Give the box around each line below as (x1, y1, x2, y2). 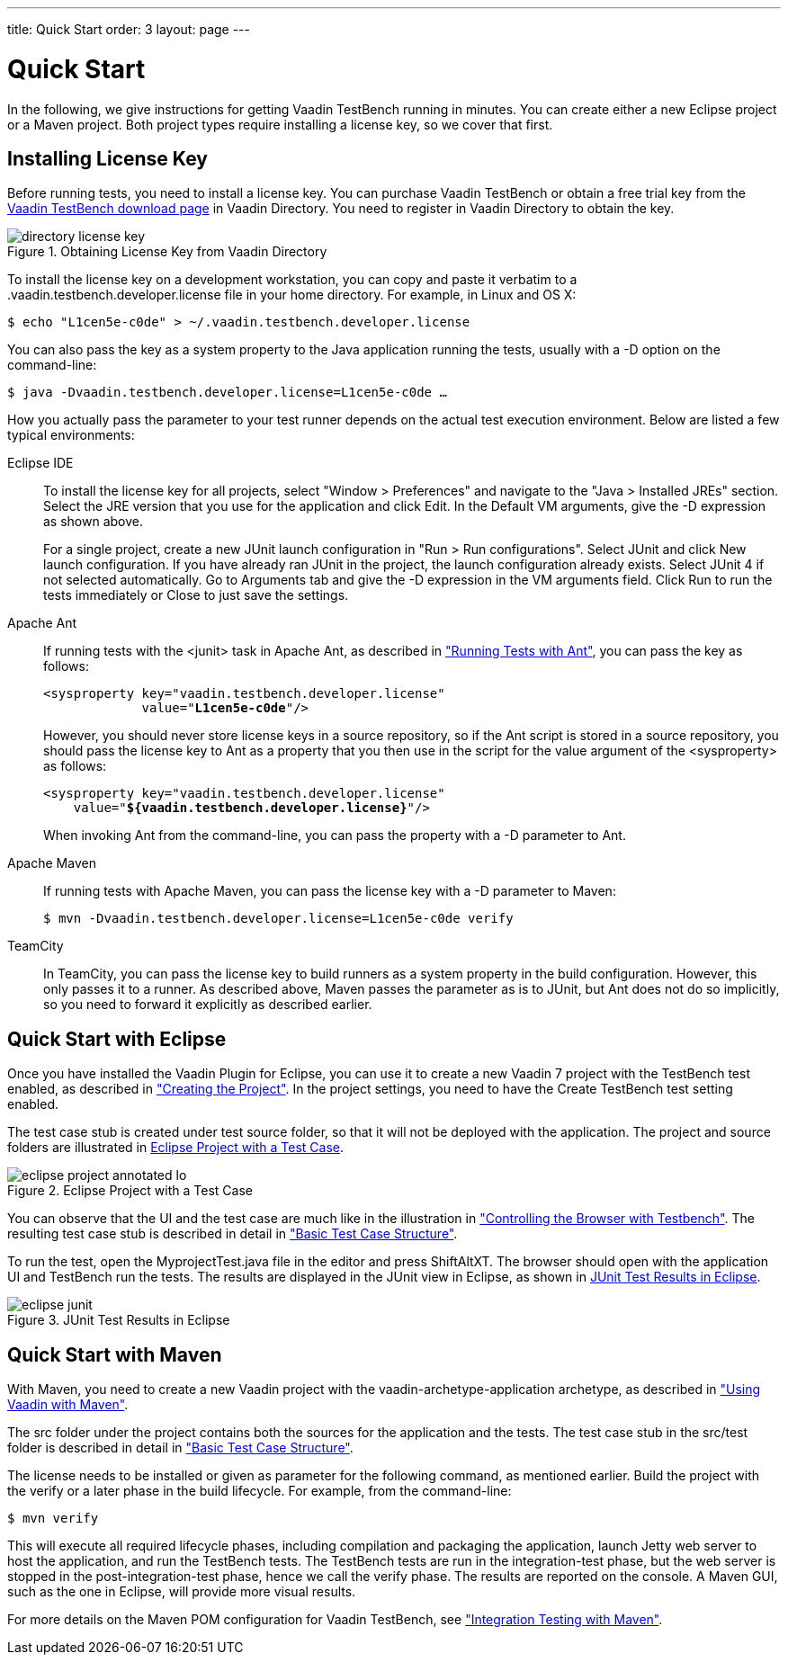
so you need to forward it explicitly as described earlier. (43, 996, 372, 1013)
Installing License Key (7, 147, 208, 170)
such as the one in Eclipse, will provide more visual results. (7, 1584, 356, 1600)
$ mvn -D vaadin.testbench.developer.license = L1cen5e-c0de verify (43, 911, 514, 926)
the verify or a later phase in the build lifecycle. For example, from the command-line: (7, 1483, 512, 1499)
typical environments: (7, 427, 135, 443)
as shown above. (43, 514, 144, 530)
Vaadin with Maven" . (7, 1397, 129, 1413)
